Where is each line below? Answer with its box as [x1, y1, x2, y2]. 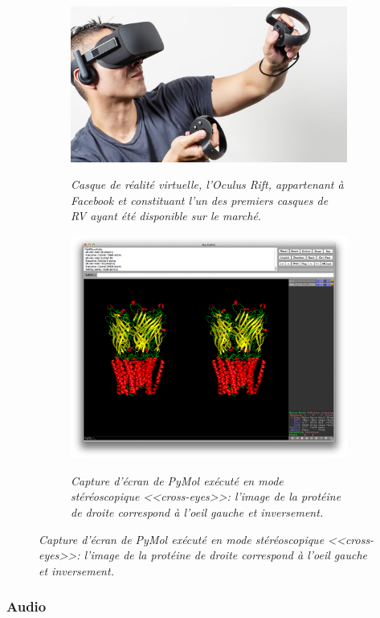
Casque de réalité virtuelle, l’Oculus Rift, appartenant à [71, 176, 344, 193]
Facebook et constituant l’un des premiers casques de [71, 191, 329, 208]
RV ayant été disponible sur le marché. [71, 207, 262, 224]
